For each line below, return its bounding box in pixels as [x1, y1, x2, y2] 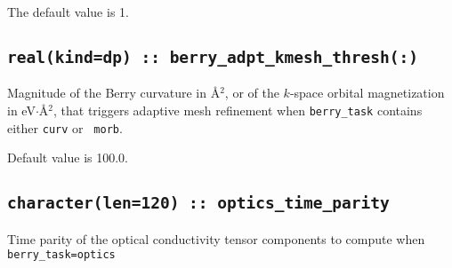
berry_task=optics [7, 248, 116, 262]
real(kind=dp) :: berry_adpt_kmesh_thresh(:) [7, 47, 418, 67]
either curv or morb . [7, 118, 123, 137]
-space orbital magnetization [289, 83, 445, 102]
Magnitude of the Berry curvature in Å [7, 83, 221, 102]
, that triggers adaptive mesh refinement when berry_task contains [53, 100, 423, 119]
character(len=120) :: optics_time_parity [7, 193, 390, 213]
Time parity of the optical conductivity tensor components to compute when [7, 229, 425, 248]
